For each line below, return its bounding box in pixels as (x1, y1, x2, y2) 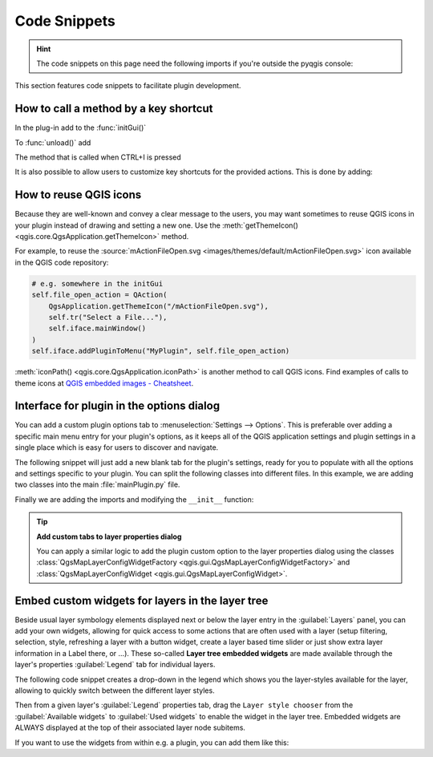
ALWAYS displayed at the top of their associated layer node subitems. (14, 723, 246, 733)
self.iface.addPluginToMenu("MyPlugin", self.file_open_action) (31, 346, 290, 356)
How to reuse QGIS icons (14, 188, 142, 202)
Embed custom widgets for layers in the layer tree (14, 593, 269, 607)
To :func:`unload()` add (14, 137, 91, 148)
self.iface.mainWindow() (48, 324, 147, 333)
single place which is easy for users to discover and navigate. (14, 443, 219, 452)
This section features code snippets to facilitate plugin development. (14, 81, 241, 91)
